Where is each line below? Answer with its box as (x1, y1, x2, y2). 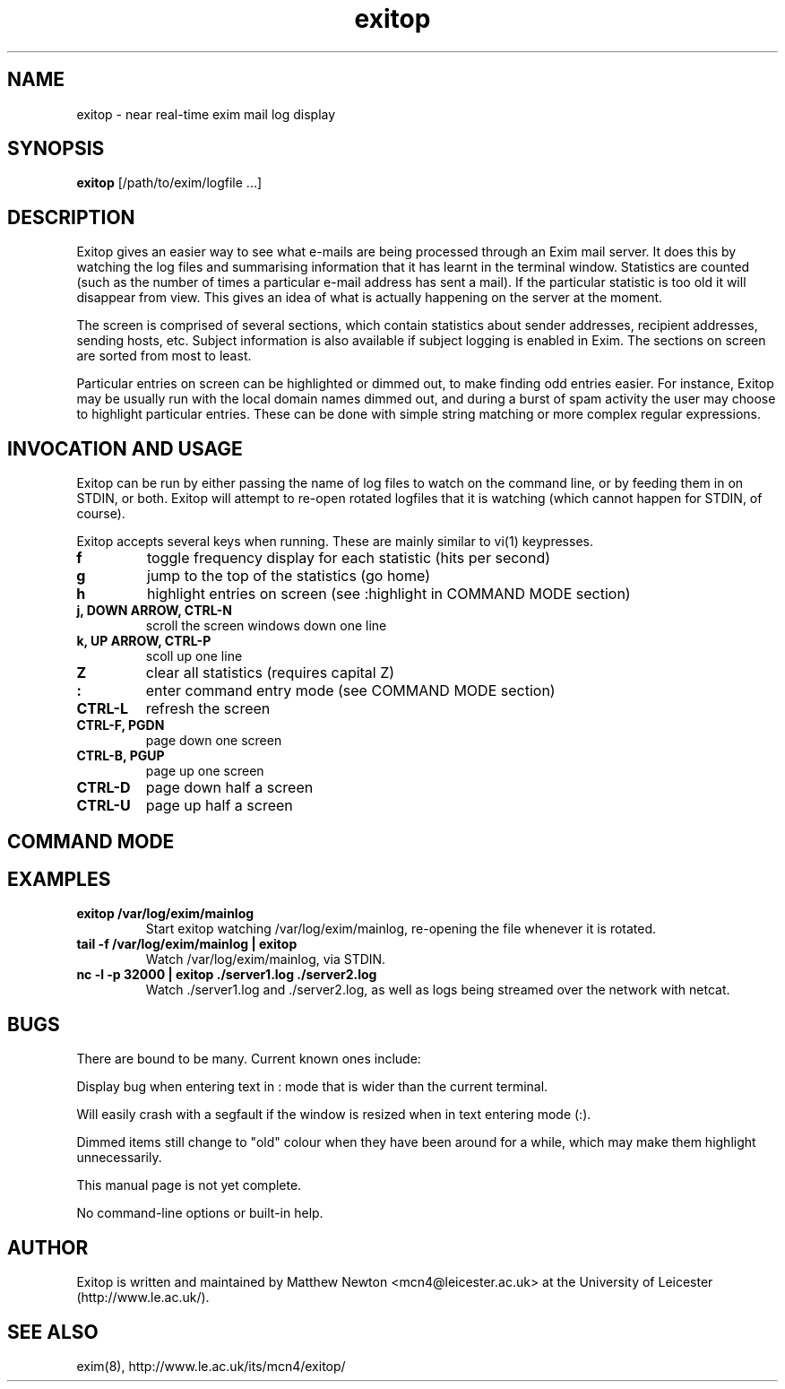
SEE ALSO (7, 1320, 99, 1343)
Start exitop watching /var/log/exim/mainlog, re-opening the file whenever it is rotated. (145, 921, 657, 937)
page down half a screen (145, 778, 314, 797)
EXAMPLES (7, 867, 111, 890)
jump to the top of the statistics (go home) (147, 567, 430, 586)
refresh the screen (145, 699, 271, 718)
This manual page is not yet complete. (76, 1177, 302, 1194)
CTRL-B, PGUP (76, 748, 165, 764)
